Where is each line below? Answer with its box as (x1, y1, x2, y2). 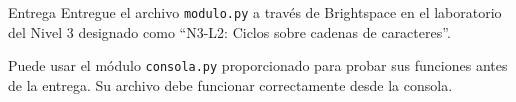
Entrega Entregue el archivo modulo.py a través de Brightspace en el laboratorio (8, 2, 502, 22)
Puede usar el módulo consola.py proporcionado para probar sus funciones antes (8, 55, 508, 76)
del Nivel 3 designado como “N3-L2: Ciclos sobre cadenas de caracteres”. (8, 21, 451, 42)
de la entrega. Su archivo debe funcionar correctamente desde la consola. (8, 74, 453, 95)
